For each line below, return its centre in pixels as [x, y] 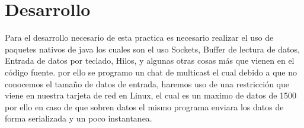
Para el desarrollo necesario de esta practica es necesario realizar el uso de [139, 37]
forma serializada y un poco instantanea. [79, 118]
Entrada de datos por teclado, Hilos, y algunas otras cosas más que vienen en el [150, 60]
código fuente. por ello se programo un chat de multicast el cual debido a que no [151, 72]
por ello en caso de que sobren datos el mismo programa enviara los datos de [144, 106]
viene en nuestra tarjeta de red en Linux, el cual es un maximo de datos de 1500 [151, 95]
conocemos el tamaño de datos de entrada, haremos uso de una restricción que [147, 83]
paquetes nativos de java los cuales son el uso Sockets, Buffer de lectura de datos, [152, 49]
